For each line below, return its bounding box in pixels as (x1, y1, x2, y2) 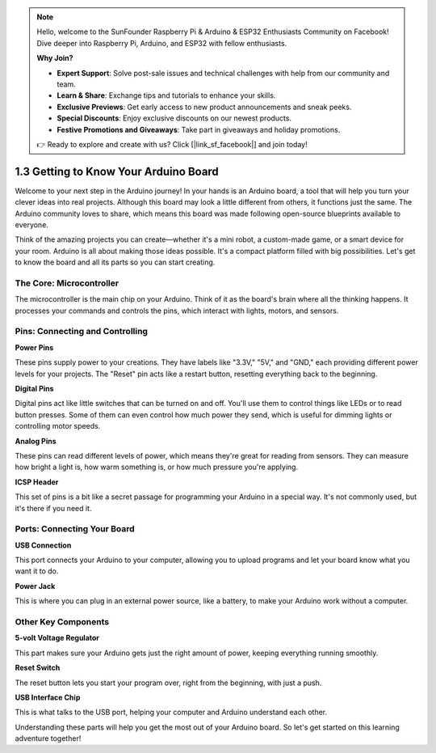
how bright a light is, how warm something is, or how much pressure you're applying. (15, 462, 299, 472)
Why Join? (36, 53, 73, 63)
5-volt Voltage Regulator (15, 633, 100, 643)
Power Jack (15, 581, 56, 590)
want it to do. (15, 566, 59, 576)
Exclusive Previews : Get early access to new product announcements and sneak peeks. (57, 102, 352, 112)
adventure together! (15, 734, 82, 743)
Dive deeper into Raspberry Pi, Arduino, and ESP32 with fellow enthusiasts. (36, 38, 287, 48)
